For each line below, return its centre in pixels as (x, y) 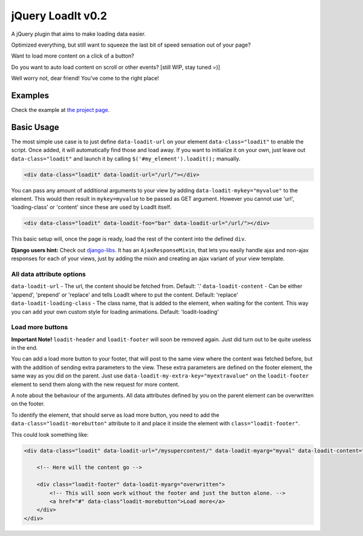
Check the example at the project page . (60, 110)
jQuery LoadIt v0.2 (59, 16)
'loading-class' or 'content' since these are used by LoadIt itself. (91, 207)
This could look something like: (50, 434)
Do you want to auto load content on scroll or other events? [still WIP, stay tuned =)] (116, 67)
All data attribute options (48, 274)
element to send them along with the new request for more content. (95, 384)
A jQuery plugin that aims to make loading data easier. (79, 34)
